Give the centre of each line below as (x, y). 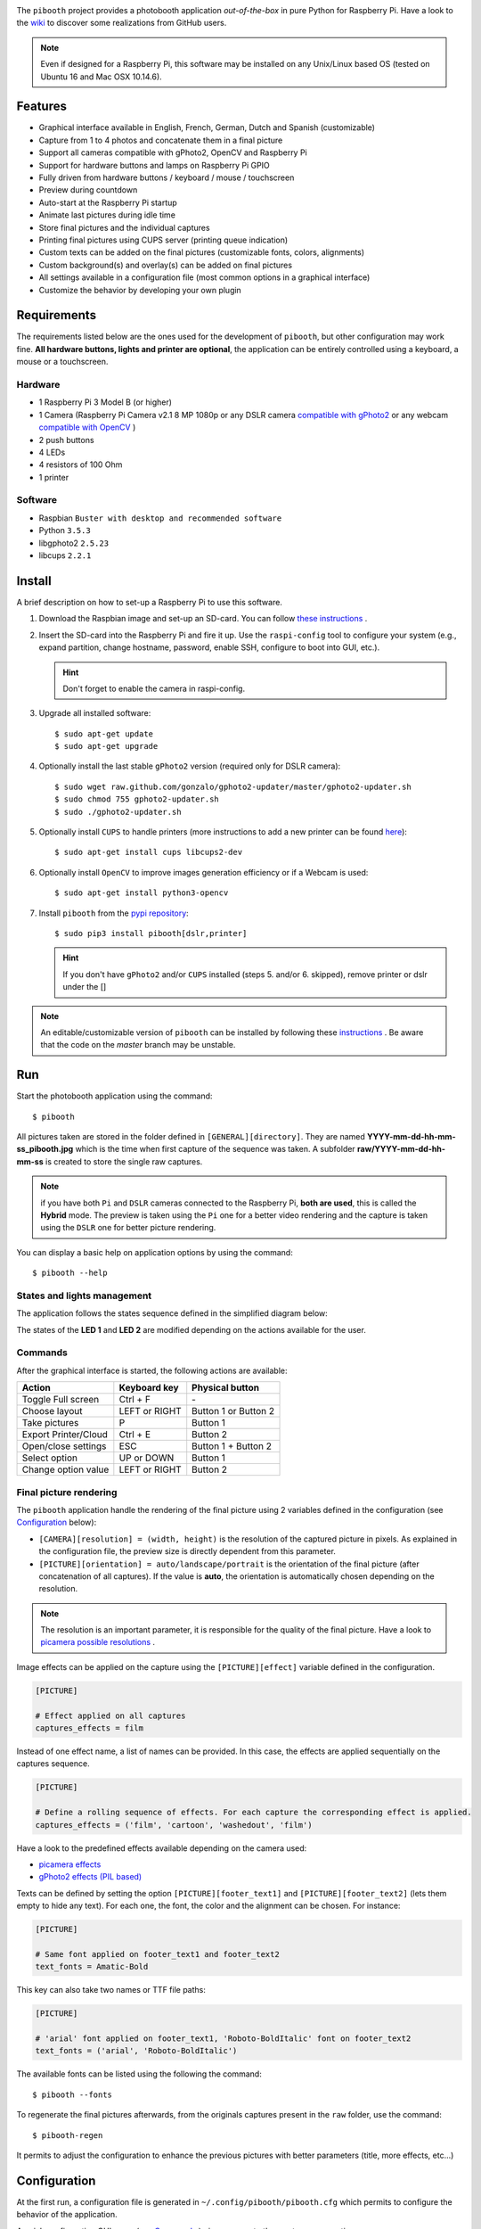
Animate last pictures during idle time (107, 215)
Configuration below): (57, 1522)
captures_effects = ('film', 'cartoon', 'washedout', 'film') (174, 1825)
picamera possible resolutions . (98, 1642)
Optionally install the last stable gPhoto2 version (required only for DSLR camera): (190, 766)
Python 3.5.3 (65, 531)
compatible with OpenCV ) (87, 427)
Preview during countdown (88, 190)
